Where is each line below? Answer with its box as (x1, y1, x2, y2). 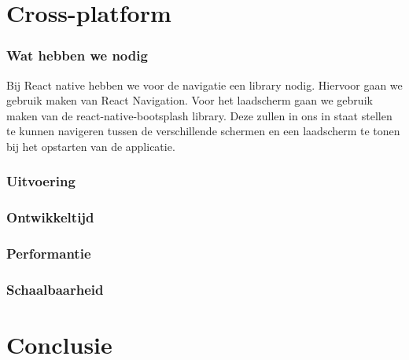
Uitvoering (6, 171, 76, 191)
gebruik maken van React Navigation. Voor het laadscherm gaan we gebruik (6, 92, 373, 108)
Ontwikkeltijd (6, 208, 94, 227)
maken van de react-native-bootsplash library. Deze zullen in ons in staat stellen (6, 107, 392, 123)
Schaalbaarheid (6, 280, 104, 299)
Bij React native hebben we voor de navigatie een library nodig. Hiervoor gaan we (6, 76, 403, 93)
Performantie (6, 244, 91, 263)
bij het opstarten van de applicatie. (6, 138, 175, 154)
